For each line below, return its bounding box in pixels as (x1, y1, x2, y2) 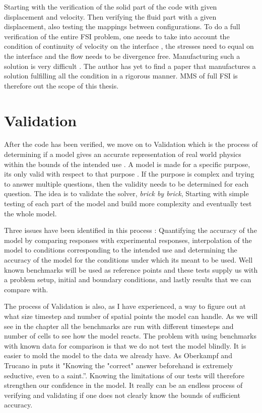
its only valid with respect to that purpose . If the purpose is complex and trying (4, 169, 254, 179)
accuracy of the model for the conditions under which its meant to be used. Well (4, 255, 253, 265)
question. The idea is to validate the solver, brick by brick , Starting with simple (4, 188, 249, 199)
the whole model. (4, 208, 57, 218)
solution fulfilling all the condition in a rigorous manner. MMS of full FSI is (4, 70, 238, 81)
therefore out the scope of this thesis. (4, 80, 119, 91)
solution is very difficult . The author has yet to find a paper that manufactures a (4, 60, 256, 71)
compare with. (4, 284, 48, 294)
